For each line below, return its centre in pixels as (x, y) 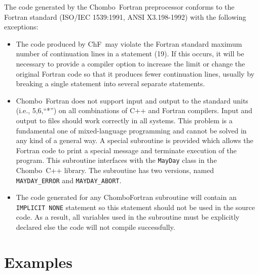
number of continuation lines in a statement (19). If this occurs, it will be (130, 54)
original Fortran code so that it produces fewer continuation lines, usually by (135, 73)
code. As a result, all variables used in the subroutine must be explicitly (128, 217)
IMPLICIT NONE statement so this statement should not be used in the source (136, 207)
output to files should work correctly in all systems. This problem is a (124, 120)
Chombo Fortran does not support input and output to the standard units (132, 100)
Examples (38, 262)
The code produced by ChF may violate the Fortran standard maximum (129, 43)
